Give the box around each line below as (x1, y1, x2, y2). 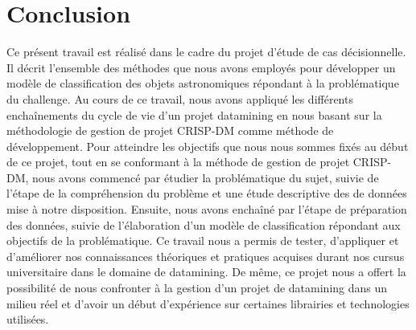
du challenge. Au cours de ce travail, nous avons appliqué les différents (6, 90, 353, 107)
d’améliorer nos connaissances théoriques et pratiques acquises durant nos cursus (6, 247, 405, 264)
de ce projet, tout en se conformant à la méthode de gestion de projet (6, 153, 350, 170)
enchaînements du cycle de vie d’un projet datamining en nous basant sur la (6, 106, 382, 123)
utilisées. (6, 311, 49, 328)
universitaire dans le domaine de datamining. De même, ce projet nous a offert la (6, 263, 406, 280)
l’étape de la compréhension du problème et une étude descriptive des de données (6, 185, 407, 202)
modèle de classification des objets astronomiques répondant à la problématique (6, 75, 399, 92)
